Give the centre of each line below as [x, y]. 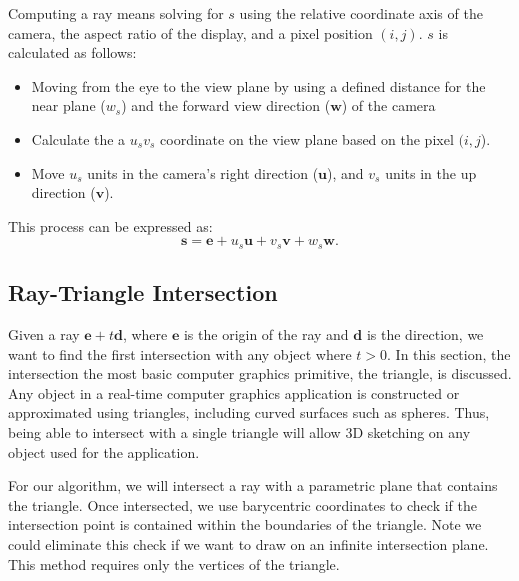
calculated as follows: [72, 52]
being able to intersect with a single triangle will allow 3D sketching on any [239, 431]
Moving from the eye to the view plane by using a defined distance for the [258, 85]
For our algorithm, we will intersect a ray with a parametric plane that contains [253, 485]
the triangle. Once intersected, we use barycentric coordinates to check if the [242, 504]
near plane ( [68, 105]
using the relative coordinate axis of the [361, 13]
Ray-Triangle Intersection [143, 292]
